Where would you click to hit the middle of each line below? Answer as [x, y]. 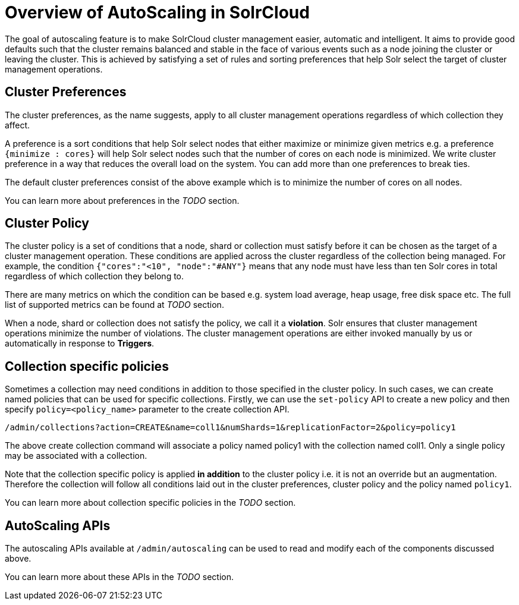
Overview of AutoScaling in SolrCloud [157, 12]
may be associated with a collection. [76, 456]
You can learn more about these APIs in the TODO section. [119, 577]
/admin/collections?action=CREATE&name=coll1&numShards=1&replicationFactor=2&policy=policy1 [230, 428]
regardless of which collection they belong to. [95, 276]
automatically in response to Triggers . [80, 344]
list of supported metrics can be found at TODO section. [114, 305]
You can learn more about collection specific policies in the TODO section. [150, 503]
